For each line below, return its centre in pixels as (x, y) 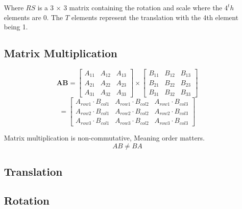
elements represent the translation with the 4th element (155, 17)
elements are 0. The (34, 17)
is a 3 (46, 7)
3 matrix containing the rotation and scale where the (143, 7)
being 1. (16, 27)
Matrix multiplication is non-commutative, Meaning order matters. (104, 137)
